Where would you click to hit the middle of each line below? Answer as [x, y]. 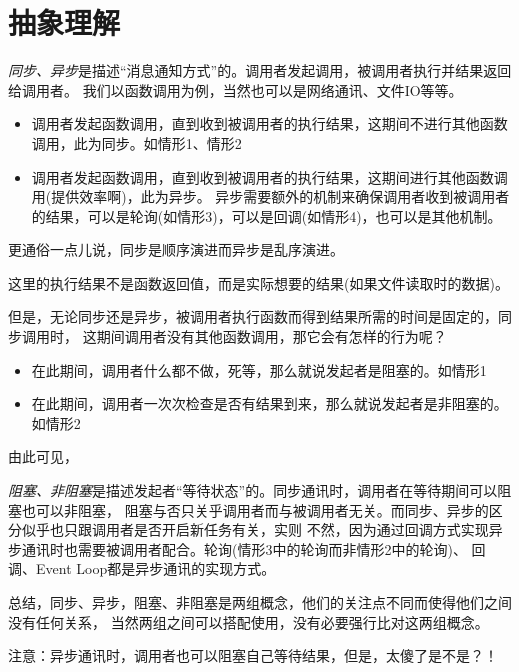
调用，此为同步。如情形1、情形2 [136, 142]
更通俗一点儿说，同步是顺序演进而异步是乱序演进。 [176, 249]
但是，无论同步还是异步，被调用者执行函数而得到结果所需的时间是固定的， [253, 316]
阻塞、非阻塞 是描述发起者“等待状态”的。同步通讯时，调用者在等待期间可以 [253, 490]
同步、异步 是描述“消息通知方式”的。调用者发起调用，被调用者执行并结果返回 [260, 70]
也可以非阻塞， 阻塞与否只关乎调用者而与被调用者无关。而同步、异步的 [255, 509]
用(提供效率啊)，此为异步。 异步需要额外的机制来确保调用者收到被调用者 [270, 196]
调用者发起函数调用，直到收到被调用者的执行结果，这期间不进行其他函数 [269, 123]
